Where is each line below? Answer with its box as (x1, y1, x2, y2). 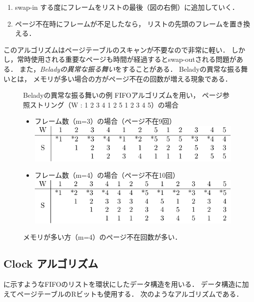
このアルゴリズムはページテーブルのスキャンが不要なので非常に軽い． (3, 44, 229, 55)
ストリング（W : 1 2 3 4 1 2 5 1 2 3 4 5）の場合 (29, 99, 178, 110)
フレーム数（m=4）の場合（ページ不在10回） (34, 170, 179, 180)
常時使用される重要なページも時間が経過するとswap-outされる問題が (17, 54, 236, 64)
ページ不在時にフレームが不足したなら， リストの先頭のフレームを (15, 18, 229, 28)
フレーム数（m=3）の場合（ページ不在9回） (34, 116, 176, 126)
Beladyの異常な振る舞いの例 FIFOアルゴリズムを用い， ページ (23, 90, 223, 100)
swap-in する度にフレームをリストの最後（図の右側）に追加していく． (15, 2, 239, 12)
